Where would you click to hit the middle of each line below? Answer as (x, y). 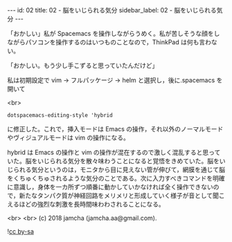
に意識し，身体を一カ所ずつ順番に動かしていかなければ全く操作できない (110, 187)
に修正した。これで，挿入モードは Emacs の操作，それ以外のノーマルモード (115, 129)
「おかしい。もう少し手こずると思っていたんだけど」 (83, 65)
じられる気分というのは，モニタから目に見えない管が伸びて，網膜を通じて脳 (116, 169)
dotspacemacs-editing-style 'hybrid (60, 115)
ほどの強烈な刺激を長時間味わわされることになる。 (92, 204)
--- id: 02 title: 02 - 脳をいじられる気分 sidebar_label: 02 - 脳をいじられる (112, 10)
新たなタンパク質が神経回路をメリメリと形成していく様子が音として (116, 195)
